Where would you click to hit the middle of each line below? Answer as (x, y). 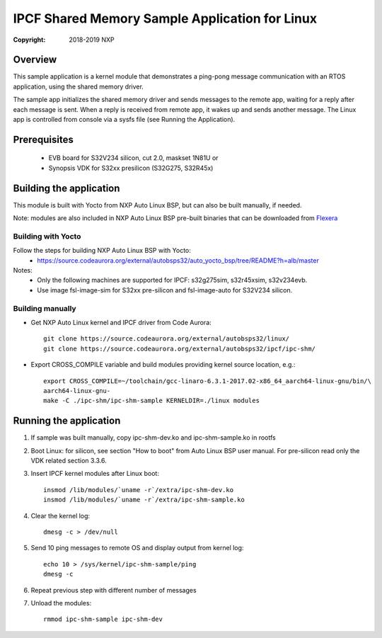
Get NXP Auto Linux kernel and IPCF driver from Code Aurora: (121, 322)
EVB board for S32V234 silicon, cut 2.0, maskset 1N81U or (133, 158)
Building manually (45, 308)
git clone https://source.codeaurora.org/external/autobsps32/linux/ (167, 339)
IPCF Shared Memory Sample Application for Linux (165, 18)
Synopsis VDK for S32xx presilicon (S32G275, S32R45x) (131, 168)
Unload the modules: (61, 603)
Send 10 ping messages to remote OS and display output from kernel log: (137, 548)
